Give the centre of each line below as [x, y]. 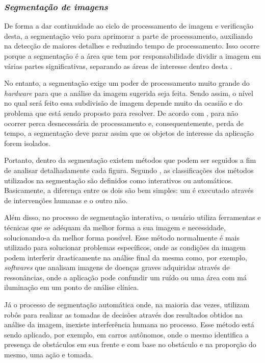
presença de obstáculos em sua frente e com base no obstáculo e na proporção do [130, 344]
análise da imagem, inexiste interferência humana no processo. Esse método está [129, 324]
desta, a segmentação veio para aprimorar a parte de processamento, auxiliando [128, 35]
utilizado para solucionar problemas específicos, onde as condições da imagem [125, 247]
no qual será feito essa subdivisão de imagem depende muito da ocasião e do [123, 103]
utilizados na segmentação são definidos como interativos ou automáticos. [119, 180]
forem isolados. [27, 143]
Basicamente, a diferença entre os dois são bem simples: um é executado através [129, 190]
